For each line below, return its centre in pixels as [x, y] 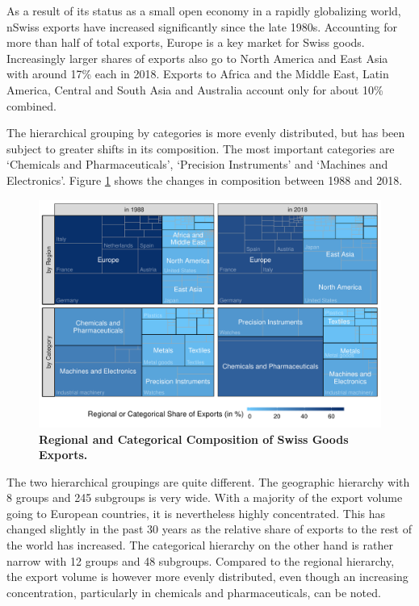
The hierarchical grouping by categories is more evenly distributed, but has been [206, 133]
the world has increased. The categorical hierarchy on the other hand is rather [200, 545]
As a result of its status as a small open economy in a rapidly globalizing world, [204, 10]
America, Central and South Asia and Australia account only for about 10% [195, 89]
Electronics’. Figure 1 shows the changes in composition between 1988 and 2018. [205, 180]
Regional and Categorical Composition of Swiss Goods [194, 439]
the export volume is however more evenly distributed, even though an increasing [207, 577]
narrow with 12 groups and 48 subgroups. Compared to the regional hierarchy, [201, 560]
